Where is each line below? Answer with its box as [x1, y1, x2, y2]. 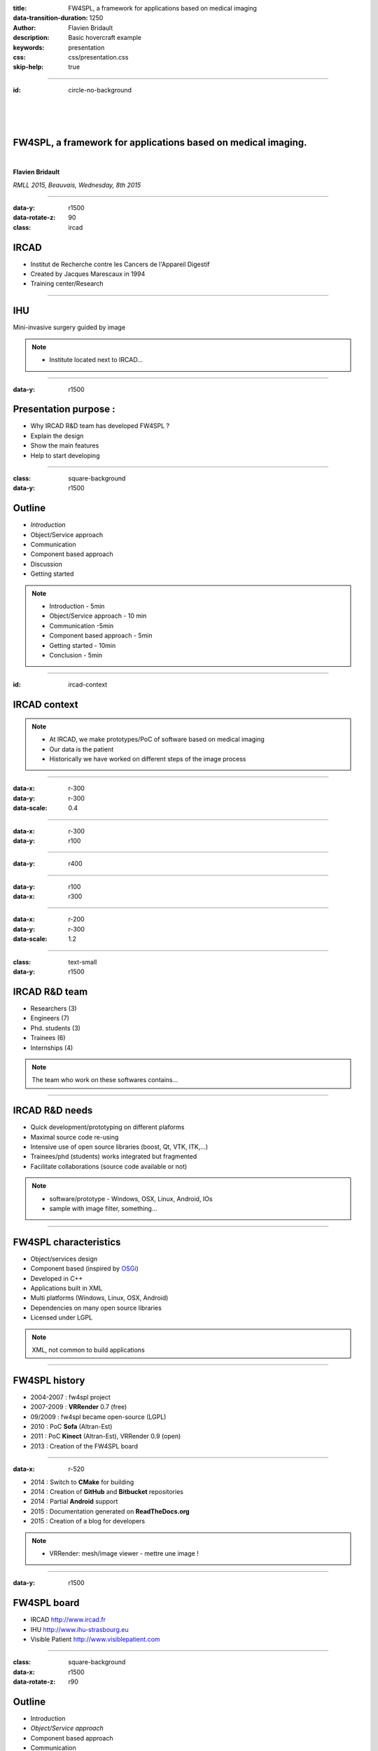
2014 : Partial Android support [30, 1497, 118, 1506]
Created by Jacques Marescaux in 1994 [30, 270, 146, 278]
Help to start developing [30, 451, 100, 459]
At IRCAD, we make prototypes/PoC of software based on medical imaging [49, 735, 265, 744]
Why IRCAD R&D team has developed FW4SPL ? [30, 422, 170, 430]
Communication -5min [49, 621, 114, 630]
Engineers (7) [30, 1014, 69, 1023]
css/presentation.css [68, 53, 129, 61]
